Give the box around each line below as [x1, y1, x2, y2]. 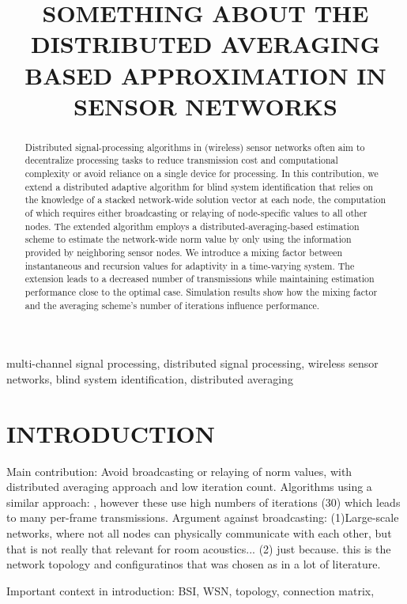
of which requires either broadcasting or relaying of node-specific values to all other [24, 206, 367, 220]
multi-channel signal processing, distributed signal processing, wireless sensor [6, 355, 379, 372]
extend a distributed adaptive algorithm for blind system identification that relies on [24, 179, 374, 193]
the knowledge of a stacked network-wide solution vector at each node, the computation [24, 193, 386, 206]
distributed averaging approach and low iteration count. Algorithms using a [6, 478, 372, 495]
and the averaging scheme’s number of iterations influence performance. [24, 298, 320, 311]
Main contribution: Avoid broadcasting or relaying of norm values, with [6, 462, 352, 479]
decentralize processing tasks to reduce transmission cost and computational [24, 153, 338, 167]
